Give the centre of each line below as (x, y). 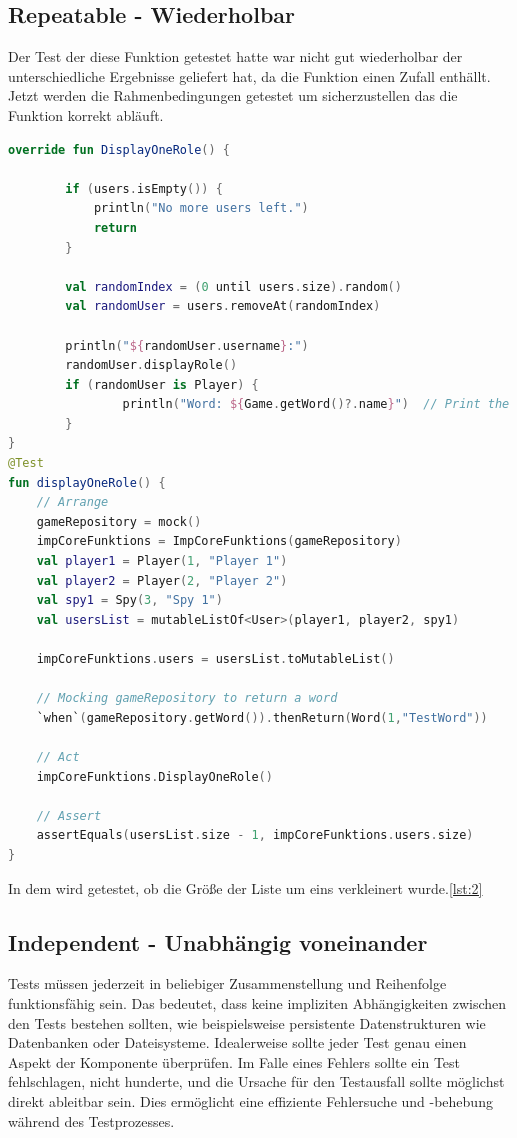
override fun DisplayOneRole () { (119, 149)
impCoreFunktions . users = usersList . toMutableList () (215, 659)
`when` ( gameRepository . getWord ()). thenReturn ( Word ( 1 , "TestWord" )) (262, 717)
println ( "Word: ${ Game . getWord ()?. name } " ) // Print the (316, 404)
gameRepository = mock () (119, 521)
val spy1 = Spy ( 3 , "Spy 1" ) (129, 600)
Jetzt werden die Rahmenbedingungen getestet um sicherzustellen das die (233, 95)
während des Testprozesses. (91, 1120)
